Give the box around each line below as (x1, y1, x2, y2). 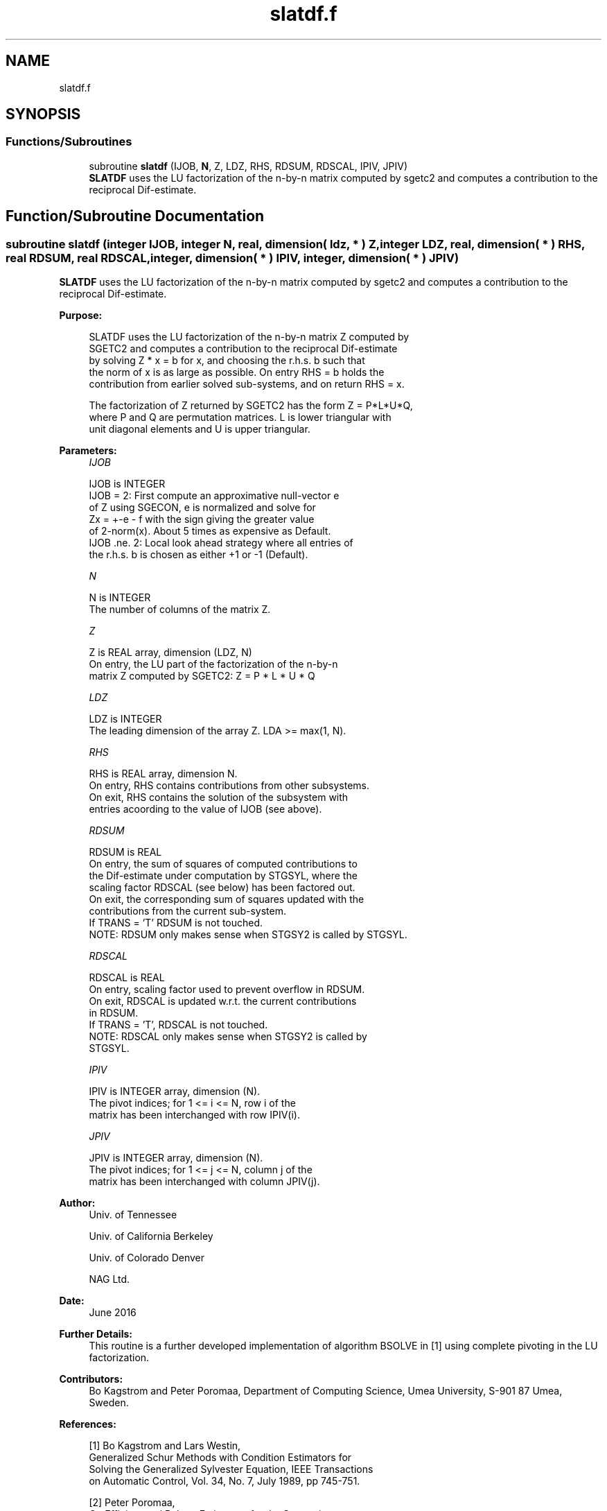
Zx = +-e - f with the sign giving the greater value (89, 513, 315, 526)
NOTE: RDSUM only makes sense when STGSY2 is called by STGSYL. (89, 929, 407, 941)
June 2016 (89, 1306, 137, 1319)
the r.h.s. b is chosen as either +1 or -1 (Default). (89, 549, 308, 561)
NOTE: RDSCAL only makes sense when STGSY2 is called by (89, 1030, 367, 1043)
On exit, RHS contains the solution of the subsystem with (89, 791, 349, 804)
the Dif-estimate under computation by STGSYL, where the (89, 870, 358, 882)
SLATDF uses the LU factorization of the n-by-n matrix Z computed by (89, 331, 410, 343)
